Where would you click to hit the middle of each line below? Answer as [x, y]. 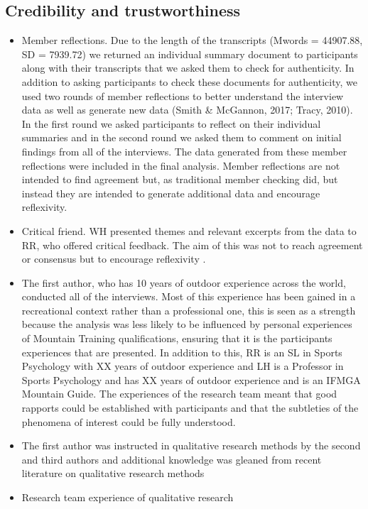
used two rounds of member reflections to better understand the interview [183, 95]
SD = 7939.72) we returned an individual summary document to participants [190, 54]
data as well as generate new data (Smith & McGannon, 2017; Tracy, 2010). [187, 110]
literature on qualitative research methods [113, 473]
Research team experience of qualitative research [128, 497]
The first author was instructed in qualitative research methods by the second [191, 445]
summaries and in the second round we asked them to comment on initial [182, 137]
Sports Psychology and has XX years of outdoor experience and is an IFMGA [191, 379]
